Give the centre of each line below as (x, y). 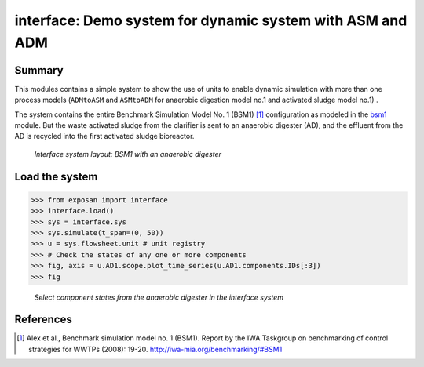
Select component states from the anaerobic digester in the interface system (159, 297)
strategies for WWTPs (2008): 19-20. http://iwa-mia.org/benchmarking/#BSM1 (155, 349)
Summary (39, 70)
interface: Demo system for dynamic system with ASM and (211, 20)
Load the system (56, 176)
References (43, 320)
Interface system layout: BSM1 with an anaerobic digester (128, 154)
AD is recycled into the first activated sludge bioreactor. (104, 136)
